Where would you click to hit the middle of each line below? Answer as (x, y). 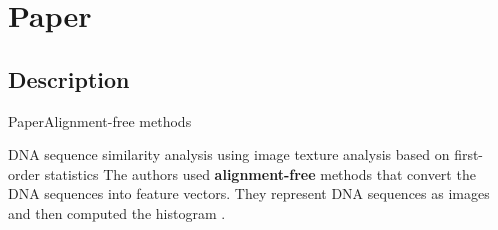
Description (69, 78)
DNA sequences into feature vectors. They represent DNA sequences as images (249, 193)
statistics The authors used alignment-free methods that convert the (260, 173)
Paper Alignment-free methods (100, 120)
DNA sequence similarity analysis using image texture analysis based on (229, 154)
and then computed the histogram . (117, 212)
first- (469, 154)
